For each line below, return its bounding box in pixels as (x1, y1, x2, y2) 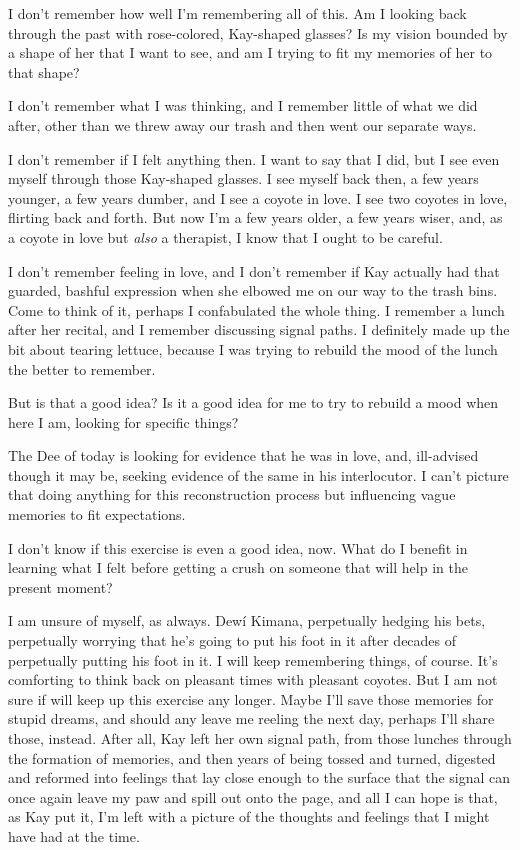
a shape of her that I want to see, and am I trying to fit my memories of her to (8, 42, 493, 63)
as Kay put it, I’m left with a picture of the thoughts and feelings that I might (8, 806, 490, 827)
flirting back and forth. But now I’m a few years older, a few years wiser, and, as (8, 207, 503, 228)
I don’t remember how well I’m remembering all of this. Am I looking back (8, 3, 467, 23)
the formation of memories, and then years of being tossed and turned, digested (8, 747, 496, 768)
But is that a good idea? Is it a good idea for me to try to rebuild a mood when (8, 392, 499, 413)
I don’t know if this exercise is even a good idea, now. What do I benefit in (8, 537, 468, 558)
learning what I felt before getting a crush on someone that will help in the (8, 557, 468, 578)
